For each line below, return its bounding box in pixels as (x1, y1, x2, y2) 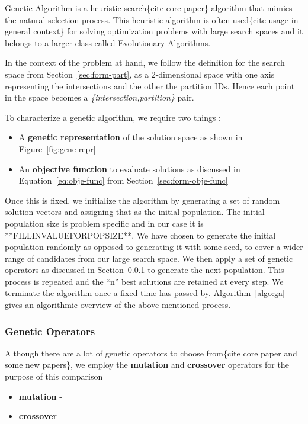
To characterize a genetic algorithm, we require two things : (5, 111, 222, 123)
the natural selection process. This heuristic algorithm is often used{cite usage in (5, 13, 299, 25)
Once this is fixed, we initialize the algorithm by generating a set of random (5, 194, 280, 206)
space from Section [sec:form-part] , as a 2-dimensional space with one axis (5, 68, 275, 80)
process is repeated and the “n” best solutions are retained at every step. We (5, 275, 284, 287)
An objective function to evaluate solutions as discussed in (18, 162, 240, 175)
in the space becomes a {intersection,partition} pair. (5, 91, 194, 104)
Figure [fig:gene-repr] (18, 142, 96, 155)
